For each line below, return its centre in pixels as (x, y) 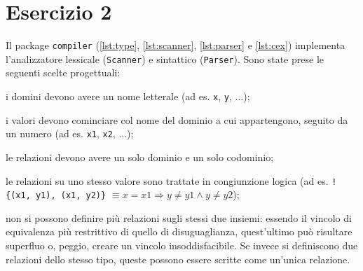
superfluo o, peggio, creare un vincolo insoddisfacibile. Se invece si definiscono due (182, 245)
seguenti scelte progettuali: (63, 72)
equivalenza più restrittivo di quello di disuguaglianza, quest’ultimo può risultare (179, 231)
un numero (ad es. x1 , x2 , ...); (70, 133)
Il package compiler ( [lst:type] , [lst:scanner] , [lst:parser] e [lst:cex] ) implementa (176, 45)
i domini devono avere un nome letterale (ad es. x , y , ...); (128, 96)
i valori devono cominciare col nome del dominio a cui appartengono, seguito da (177, 119)
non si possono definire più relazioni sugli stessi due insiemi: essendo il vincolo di (179, 217)
